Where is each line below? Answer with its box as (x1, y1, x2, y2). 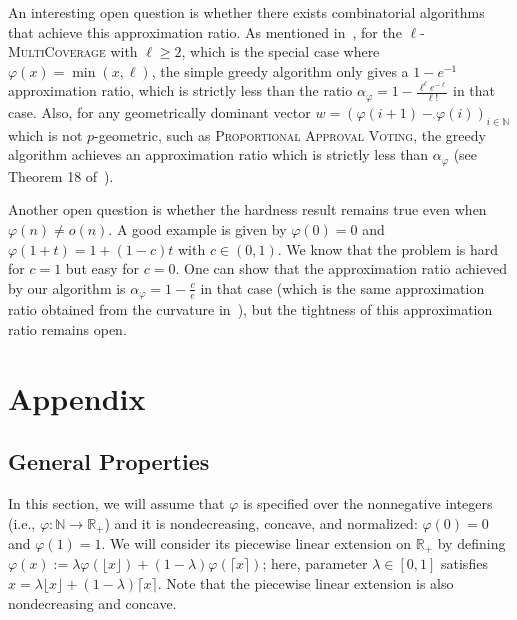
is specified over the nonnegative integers (242, 492, 493, 513)
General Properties (8, 446, 210, 477)
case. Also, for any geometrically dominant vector (8, 101, 311, 122)
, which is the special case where (181, 41, 380, 62)
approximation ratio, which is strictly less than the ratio (8, 80, 353, 101)
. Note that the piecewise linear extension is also (157, 573, 454, 594)
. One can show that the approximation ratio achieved (175, 258, 507, 279)
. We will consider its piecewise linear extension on (101, 532, 412, 553)
